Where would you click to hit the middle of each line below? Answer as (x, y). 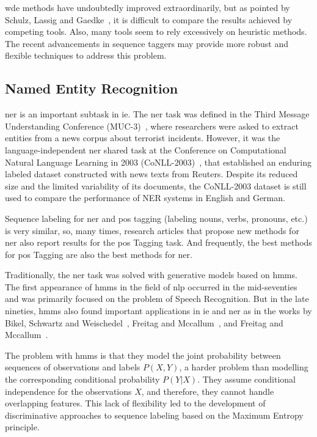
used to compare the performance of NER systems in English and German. (145, 198)
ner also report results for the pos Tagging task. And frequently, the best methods (158, 242)
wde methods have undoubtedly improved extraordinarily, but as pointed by (148, 7)
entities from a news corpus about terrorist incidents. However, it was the (143, 138)
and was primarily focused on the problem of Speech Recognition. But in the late (157, 299)
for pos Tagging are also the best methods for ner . (99, 254)
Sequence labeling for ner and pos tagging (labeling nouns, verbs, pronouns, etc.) (156, 218)
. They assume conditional (246, 379)
